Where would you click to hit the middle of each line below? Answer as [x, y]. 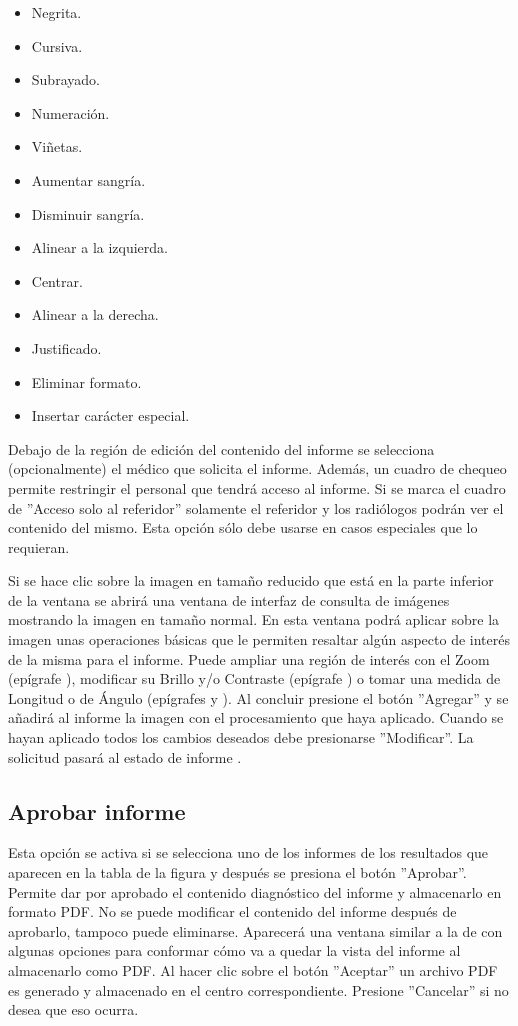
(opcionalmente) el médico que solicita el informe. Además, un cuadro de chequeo [257, 468]
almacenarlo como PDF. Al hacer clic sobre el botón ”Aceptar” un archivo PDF [253, 969]
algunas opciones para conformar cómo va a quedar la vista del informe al [234, 950]
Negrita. [56, 12]
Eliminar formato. [86, 381]
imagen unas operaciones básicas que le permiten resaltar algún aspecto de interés [259, 639]
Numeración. [70, 112]
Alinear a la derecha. [95, 314]
